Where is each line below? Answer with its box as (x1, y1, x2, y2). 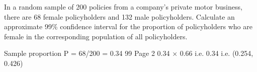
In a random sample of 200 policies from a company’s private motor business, (4, 2, 242, 12)
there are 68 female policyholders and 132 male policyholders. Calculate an (4, 11, 235, 22)
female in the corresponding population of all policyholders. (4, 31, 188, 41)
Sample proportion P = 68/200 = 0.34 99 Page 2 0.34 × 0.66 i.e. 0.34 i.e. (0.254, (4, 48, 253, 58)
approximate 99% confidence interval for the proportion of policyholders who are (4, 21, 252, 32)
